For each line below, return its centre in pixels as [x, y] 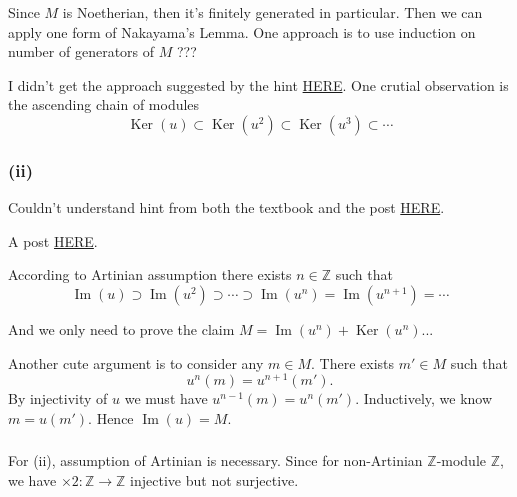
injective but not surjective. [214, 479]
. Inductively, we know [424, 398]
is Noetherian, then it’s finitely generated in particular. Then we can [272, 12]
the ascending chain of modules [104, 104]
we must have [166, 398]
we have [32, 479]
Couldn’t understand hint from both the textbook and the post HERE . [226, 207]
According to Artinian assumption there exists [150, 274]
